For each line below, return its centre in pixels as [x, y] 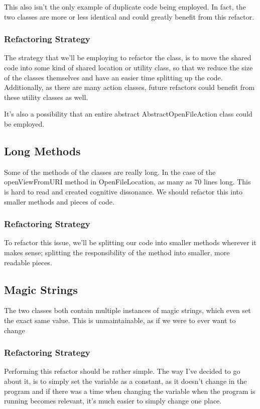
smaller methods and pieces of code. [59, 201]
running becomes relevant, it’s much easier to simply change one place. [113, 401]
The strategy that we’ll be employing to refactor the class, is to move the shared [128, 58]
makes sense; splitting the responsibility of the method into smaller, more [117, 252]
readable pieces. [28, 262]
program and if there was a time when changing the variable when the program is [130, 391]
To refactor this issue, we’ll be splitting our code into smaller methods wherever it [130, 242]
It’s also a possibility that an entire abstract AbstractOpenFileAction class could [128, 114]
